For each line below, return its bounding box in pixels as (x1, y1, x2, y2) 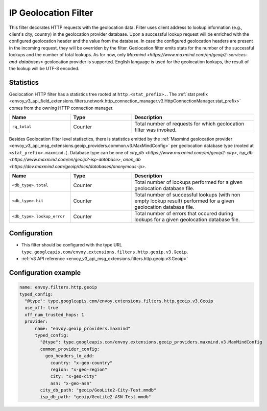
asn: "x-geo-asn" (50, 380, 92, 386)
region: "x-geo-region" (50, 366, 108, 372)
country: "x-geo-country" (50, 360, 113, 365)
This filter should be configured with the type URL (21, 242, 122, 248)
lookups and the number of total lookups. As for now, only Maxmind (9, 52, 146, 58)
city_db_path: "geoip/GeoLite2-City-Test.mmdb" (40, 387, 157, 393)
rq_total (12, 124, 32, 129)
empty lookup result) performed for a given (134, 197, 235, 204)
